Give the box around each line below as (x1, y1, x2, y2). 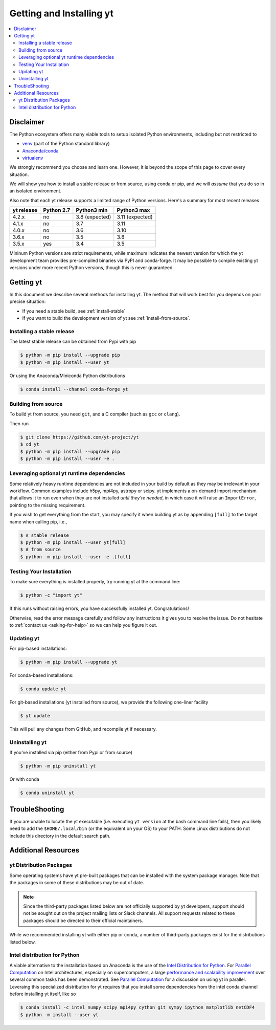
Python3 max (117, 207, 150, 214)
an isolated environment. (9, 188, 62, 194)
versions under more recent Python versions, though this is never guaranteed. (9, 265, 174, 271)
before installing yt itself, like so (9, 991, 76, 997)
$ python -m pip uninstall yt (20, 763, 96, 769)
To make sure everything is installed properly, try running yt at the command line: (9, 579, 181, 585)
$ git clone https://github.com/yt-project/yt (20, 434, 139, 440)
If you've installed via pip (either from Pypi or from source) (9, 750, 133, 756)
